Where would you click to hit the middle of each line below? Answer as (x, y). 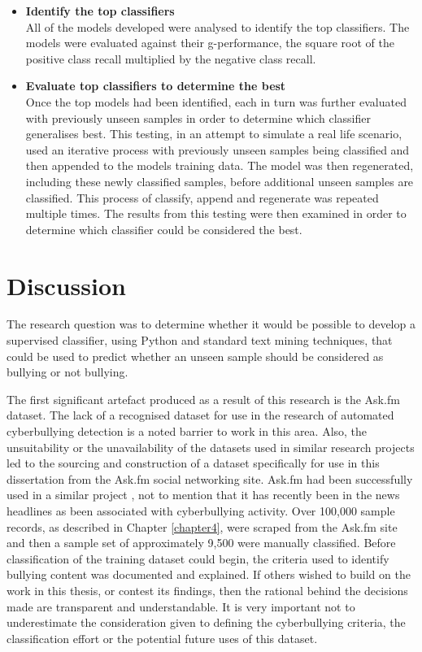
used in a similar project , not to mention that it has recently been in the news (203, 495)
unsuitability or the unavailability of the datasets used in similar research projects (211, 447)
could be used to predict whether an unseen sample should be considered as (195, 356)
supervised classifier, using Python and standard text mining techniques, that (200, 340)
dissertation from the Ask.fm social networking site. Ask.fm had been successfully (210, 478)
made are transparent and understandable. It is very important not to (181, 606)
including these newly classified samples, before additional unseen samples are (220, 181)
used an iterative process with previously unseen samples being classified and (218, 149)
